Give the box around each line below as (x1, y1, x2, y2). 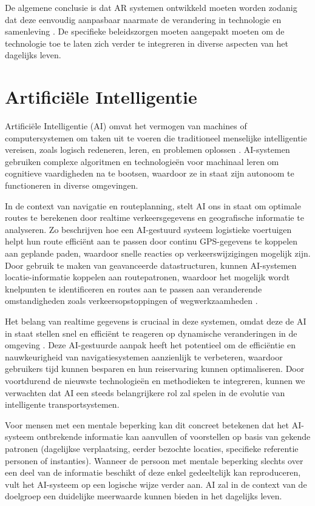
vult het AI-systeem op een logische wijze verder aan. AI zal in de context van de (5, 477, 307, 490)
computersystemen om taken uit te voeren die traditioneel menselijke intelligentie (5, 131, 307, 144)
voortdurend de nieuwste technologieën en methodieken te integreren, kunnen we (5, 374, 305, 386)
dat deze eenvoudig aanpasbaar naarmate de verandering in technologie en (5, 13, 282, 25)
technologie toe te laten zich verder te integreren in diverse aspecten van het (5, 36, 288, 49)
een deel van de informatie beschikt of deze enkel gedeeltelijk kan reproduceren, (5, 466, 301, 479)
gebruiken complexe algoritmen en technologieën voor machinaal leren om (5, 155, 279, 167)
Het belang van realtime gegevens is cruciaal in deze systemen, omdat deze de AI (5, 315, 307, 327)
